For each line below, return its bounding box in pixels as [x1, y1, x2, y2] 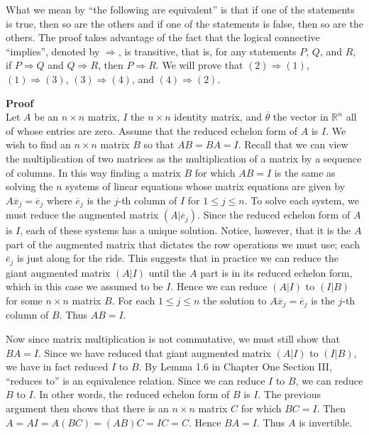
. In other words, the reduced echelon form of [33, 387, 230, 402]
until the [148, 265, 187, 280]
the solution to [203, 293, 267, 307]
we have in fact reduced [6, 359, 109, 374]
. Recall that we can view [238, 137, 348, 152]
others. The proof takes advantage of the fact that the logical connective [6, 30, 320, 45]
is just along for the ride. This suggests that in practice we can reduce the [17, 250, 338, 265]
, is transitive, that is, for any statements [118, 43, 297, 58]
